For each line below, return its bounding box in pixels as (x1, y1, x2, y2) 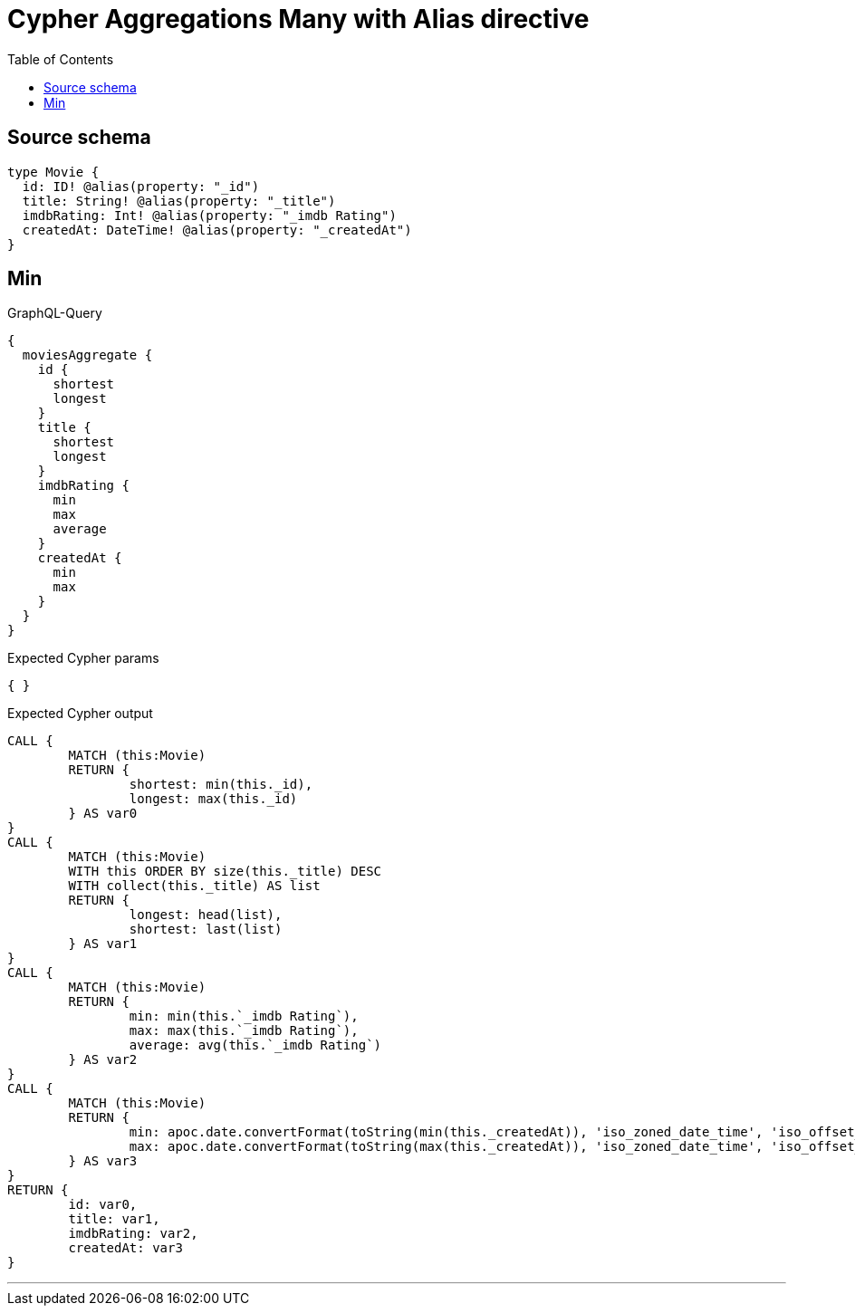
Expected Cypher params (7, 650, 159, 666)
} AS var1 (68, 936, 138, 952)
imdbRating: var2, (68, 1226, 198, 1241)
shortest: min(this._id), (129, 777, 313, 792)
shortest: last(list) (129, 922, 283, 937)
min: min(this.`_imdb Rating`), (129, 1009, 359, 1024)
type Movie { (7, 164, 100, 179)
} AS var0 (68, 806, 138, 821)
